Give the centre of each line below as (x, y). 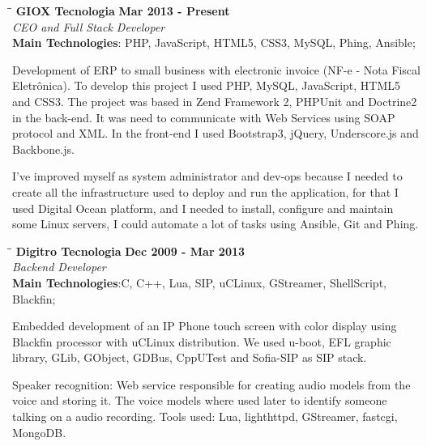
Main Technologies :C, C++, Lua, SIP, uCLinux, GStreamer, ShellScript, (199, 282)
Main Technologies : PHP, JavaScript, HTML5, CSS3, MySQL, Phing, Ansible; (214, 42)
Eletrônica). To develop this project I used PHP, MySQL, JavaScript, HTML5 (207, 85)
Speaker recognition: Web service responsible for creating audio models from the (211, 384)
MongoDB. (39, 432)
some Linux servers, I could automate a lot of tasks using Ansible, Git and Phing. (216, 224)
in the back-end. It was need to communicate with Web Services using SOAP (204, 117)
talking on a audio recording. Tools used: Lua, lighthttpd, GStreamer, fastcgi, (205, 416)
